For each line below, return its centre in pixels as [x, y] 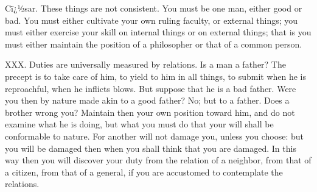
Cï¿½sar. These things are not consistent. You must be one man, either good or [154, 8]
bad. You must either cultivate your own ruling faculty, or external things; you [152, 20]
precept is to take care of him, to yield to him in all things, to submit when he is [156, 76]
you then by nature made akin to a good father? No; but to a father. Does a [147, 100]
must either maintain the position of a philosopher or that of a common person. [154, 44]
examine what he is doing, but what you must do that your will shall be [139, 124]
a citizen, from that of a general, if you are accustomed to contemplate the [144, 172]
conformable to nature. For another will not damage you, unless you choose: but [154, 136]
